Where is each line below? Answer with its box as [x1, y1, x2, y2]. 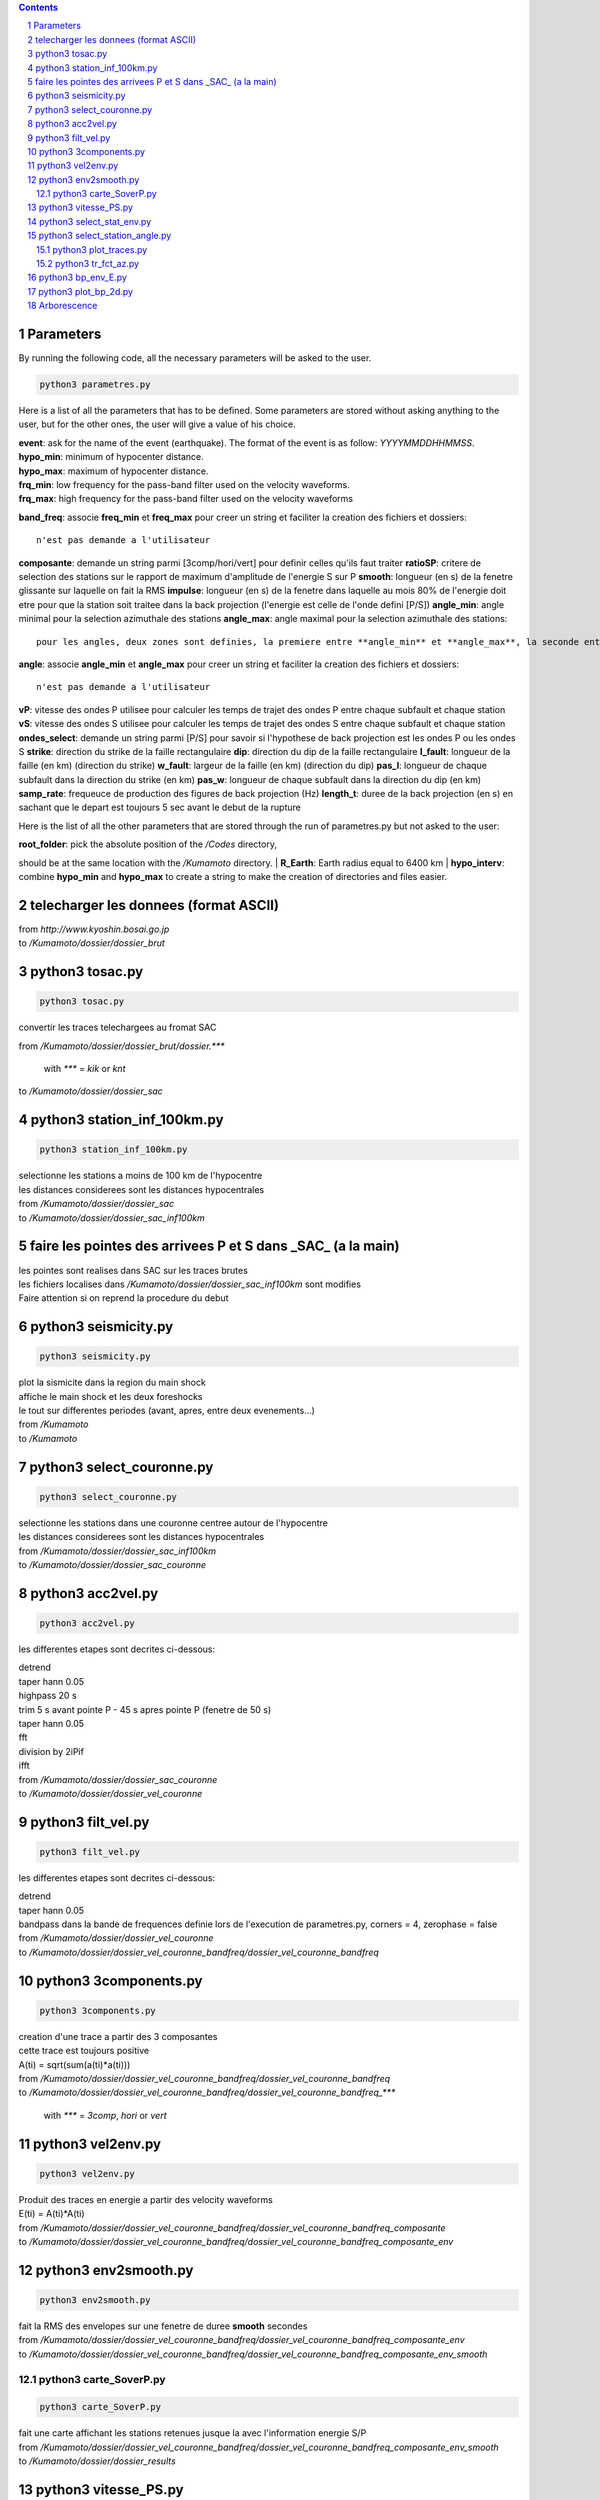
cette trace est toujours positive [18, 2045, 150, 2057]
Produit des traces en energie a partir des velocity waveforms [18, 2193, 274, 2205]
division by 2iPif [18, 1745, 85, 1757]
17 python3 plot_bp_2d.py [27, 285, 134, 297]
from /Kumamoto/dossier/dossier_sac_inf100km [18, 1545, 217, 1557]
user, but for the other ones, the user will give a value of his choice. [18, 418, 296, 430]
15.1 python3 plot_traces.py [36, 243, 148, 255]
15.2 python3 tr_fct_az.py [36, 258, 140, 270]
